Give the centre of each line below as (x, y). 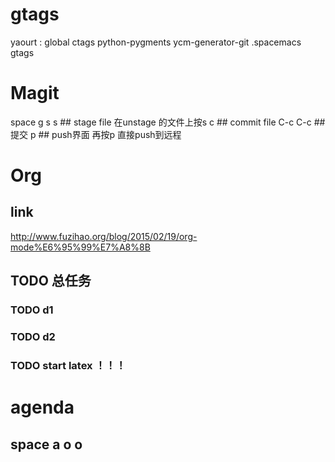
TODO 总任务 (51, 281)
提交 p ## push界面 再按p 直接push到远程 (96, 134)
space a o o (46, 444)
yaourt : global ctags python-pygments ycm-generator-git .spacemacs (156, 42)
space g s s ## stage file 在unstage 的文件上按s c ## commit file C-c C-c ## (168, 122)
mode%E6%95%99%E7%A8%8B (80, 247)
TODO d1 (32, 310)
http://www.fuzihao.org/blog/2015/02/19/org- (104, 236)
